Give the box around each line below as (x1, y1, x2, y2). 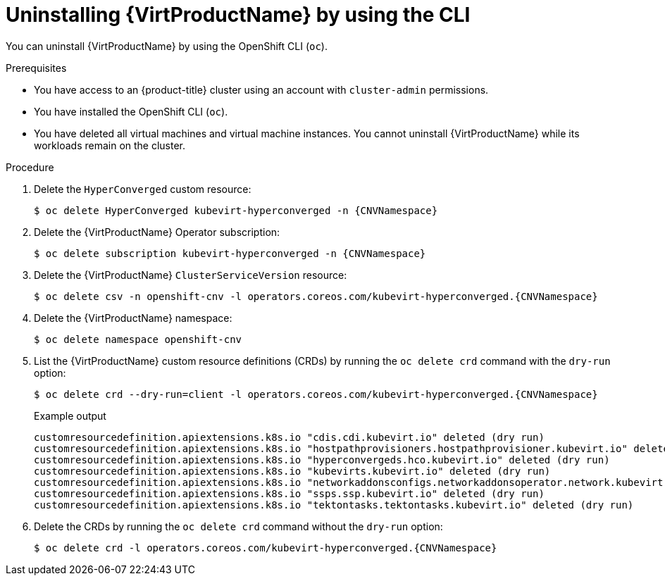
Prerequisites (6, 61, 67, 74)
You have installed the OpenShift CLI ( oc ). (34, 105, 228, 118)
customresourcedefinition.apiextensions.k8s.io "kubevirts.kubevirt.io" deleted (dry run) (34, 465, 551, 477)
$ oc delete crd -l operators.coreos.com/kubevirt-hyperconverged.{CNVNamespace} (34, 542, 497, 554)
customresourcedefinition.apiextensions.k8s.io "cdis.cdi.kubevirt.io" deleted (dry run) (34, 431, 545, 443)
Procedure (6, 161, 54, 173)
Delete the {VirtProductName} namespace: (34, 311, 232, 324)
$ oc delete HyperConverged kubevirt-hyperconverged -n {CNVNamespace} (34, 204, 438, 216)
